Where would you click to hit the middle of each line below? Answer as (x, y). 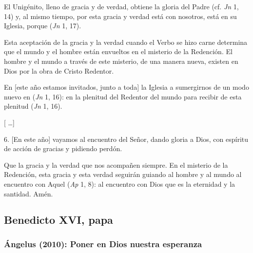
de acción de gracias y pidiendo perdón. (63, 148)
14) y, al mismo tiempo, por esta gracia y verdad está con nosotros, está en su (120, 16)
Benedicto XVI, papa (58, 220)
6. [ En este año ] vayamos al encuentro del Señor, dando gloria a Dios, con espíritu (126, 139)
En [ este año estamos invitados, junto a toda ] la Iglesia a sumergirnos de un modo (126, 87)
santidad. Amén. (29, 193)
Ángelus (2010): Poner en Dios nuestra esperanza (103, 243)
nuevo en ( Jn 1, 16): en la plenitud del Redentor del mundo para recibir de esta (123, 96)
